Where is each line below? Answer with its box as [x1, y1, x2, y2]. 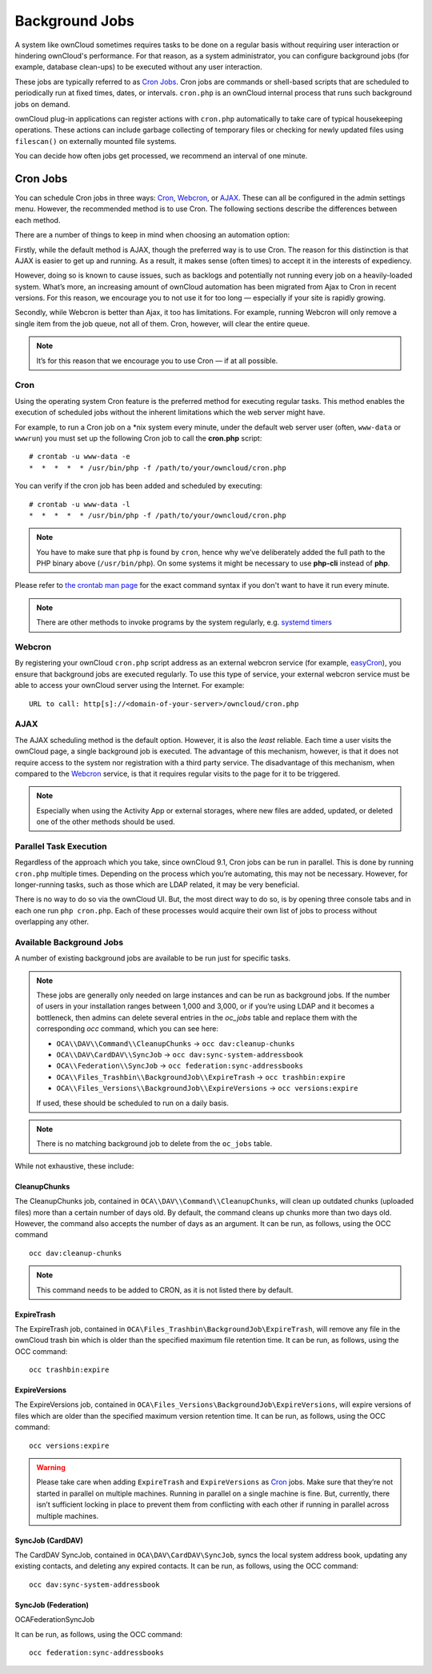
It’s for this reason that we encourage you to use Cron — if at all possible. [36, 356, 278, 366]
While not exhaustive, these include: [14, 1161, 134, 1171]
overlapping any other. [14, 917, 90, 927]
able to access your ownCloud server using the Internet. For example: [14, 681, 245, 690]
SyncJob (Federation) [14, 1600, 90, 1609]
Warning [36, 1463, 66, 1472]
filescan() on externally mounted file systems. [14, 136, 177, 146]
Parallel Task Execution [14, 841, 107, 852]
